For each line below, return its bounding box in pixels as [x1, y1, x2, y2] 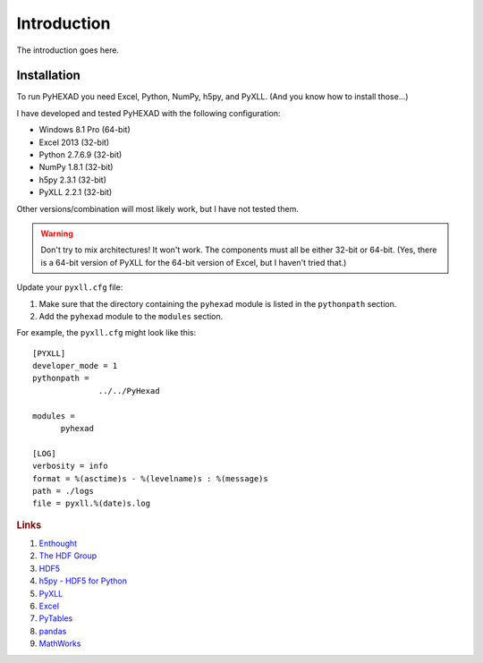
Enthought [38, 538, 78, 549]
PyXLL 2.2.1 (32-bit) [38, 187, 113, 198]
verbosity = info [32, 461, 108, 472]
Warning [40, 228, 73, 239]
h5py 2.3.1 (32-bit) [38, 174, 107, 185]
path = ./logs [32, 486, 94, 496]
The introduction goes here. [16, 45, 120, 55]
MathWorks [38, 638, 81, 649]
